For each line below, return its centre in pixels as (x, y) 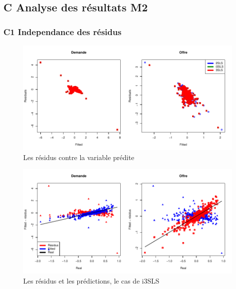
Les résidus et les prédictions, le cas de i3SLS (91, 280)
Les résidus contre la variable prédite (79, 157)
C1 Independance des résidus (63, 31)
